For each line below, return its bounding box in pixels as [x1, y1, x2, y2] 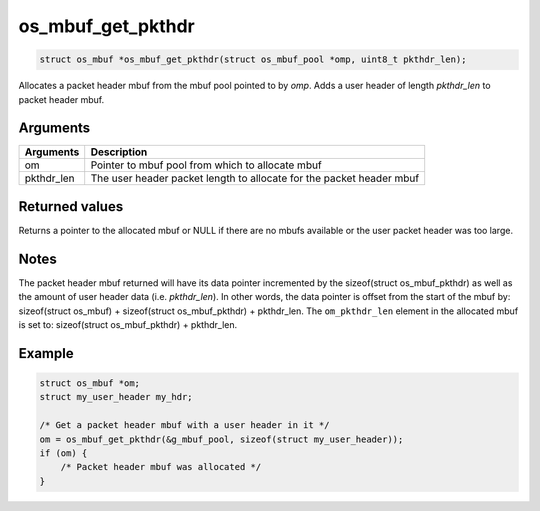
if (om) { [39, 447, 88, 459]
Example [18, 345, 74, 362]
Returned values [18, 198, 124, 215]
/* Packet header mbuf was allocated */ [60, 461, 262, 473]
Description [90, 145, 148, 159]
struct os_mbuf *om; [39, 378, 140, 389]
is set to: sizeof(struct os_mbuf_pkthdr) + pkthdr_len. [18, 319, 238, 331]
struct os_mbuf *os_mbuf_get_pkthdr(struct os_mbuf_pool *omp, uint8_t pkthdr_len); [39, 54, 467, 65]
